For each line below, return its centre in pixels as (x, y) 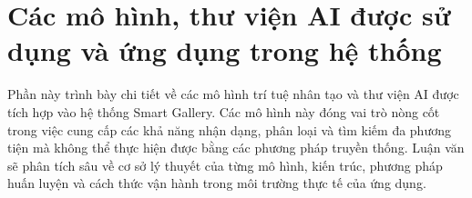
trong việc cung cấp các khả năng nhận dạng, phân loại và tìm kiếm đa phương (229, 129)
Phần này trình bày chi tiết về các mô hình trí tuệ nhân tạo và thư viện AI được (233, 94)
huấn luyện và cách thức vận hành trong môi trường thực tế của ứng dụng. (217, 183)
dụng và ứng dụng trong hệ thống (225, 50)
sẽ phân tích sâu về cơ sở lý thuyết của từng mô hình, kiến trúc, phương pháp (225, 165)
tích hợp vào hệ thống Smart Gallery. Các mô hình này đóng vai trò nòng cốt (224, 111)
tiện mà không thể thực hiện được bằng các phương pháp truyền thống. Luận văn (236, 148)
